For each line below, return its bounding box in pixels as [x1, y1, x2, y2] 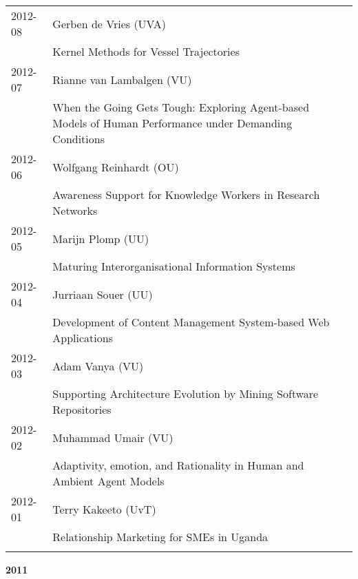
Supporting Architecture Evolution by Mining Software [52, 386, 319, 401]
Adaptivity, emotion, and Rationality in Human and [52, 457, 304, 473]
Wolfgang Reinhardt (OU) [52, 158, 179, 175]
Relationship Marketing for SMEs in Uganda [52, 529, 268, 545]
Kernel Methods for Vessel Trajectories [52, 43, 240, 59]
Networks [52, 202, 98, 218]
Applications [52, 330, 113, 346]
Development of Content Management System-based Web [52, 314, 330, 330]
